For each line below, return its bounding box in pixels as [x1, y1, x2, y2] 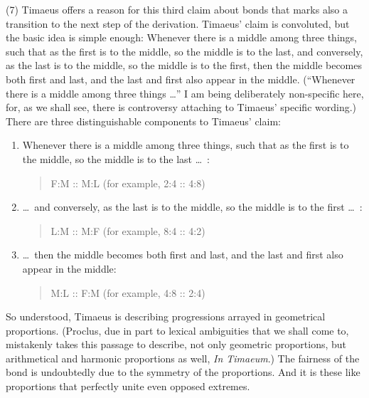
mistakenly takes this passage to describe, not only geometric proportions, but [6, 337, 347, 352]
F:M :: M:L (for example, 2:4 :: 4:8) [50, 175, 205, 190]
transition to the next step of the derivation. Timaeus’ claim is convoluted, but [6, 16, 350, 31]
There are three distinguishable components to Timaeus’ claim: [6, 113, 281, 128]
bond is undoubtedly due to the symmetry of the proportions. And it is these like [6, 365, 360, 379]
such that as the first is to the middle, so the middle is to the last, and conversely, [6, 43, 363, 58]
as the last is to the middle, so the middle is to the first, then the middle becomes [6, 58, 363, 73]
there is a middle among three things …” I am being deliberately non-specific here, [6, 85, 364, 100]
